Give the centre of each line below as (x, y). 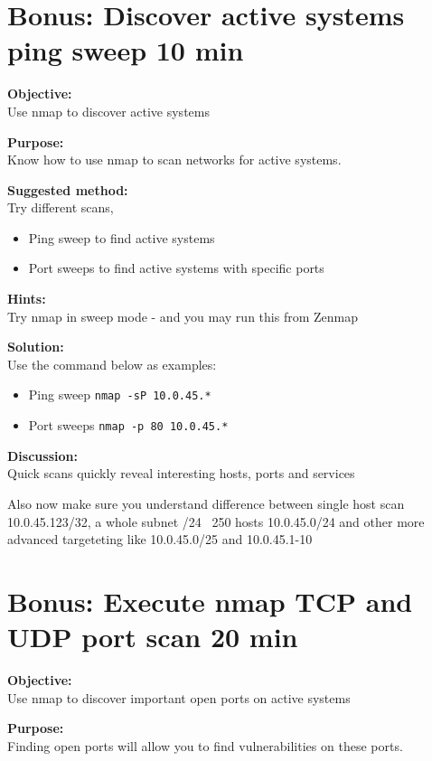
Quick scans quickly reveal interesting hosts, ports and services (181, 473)
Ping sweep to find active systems (122, 237)
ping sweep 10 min (126, 50)
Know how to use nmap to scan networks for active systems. (174, 160)
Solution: (36, 347)
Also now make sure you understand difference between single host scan (206, 503)
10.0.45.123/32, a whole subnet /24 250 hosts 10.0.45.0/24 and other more (216, 521)
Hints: (27, 299)
